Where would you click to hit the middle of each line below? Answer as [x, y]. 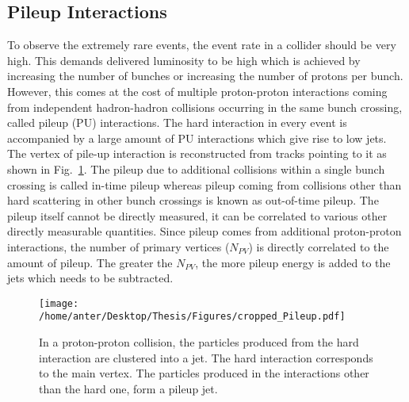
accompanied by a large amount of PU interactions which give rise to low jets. [197, 138]
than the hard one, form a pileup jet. [128, 388]
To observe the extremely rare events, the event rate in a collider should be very [202, 45]
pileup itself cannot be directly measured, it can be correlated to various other [197, 215]
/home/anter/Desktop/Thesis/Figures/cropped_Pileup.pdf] [192, 317]
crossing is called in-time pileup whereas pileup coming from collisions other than [204, 184]
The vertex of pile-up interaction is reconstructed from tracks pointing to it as [197, 153]
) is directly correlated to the [319, 246]
